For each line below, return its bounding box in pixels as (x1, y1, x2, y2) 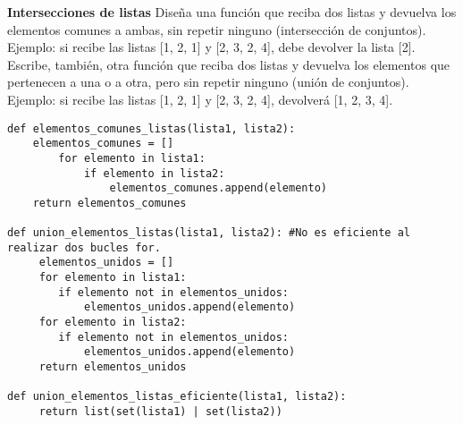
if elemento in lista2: (83, 166, 225, 180)
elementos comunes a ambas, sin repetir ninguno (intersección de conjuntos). (7, 20, 426, 38)
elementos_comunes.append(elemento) (109, 182, 327, 195)
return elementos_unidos (38, 361, 187, 374)
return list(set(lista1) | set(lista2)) (38, 405, 282, 419)
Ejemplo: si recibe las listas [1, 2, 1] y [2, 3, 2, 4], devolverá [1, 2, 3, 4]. (7, 89, 393, 108)
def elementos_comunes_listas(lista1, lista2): (7, 122, 296, 135)
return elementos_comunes (32, 196, 187, 209)
